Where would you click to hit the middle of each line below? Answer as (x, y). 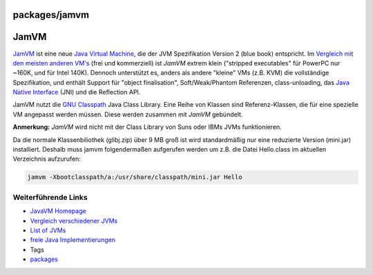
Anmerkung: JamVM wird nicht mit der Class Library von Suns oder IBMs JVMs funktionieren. (147, 127)
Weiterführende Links (50, 197)
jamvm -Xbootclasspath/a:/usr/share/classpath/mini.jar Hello (135, 177)
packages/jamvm (51, 15)
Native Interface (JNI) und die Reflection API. (77, 92)
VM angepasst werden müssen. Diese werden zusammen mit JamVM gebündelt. (128, 114)
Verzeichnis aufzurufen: (47, 159)
